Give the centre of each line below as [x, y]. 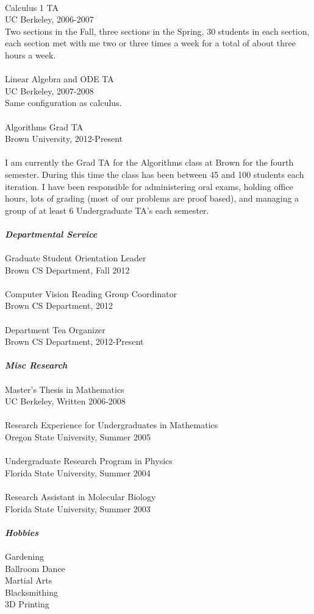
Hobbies [22, 532]
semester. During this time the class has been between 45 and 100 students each [155, 174]
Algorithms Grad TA [44, 126]
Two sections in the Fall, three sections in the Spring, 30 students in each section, [157, 31]
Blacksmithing [31, 592]
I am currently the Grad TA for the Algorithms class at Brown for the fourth [149, 162]
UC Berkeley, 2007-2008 [49, 90]
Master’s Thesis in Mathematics [65, 389]
